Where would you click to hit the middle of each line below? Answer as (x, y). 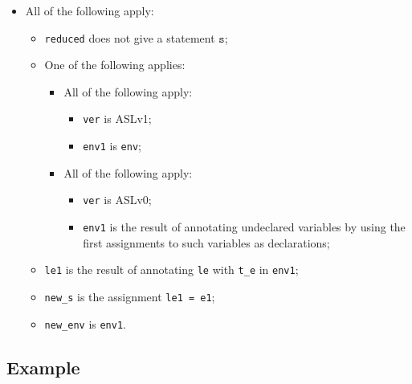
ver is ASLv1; (117, 118)
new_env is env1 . (85, 323)
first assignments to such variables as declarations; (206, 242)
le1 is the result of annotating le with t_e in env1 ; (171, 270)
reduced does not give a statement (130, 37)
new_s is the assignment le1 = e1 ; (130, 296)
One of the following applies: (115, 65)
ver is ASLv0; (117, 200)
